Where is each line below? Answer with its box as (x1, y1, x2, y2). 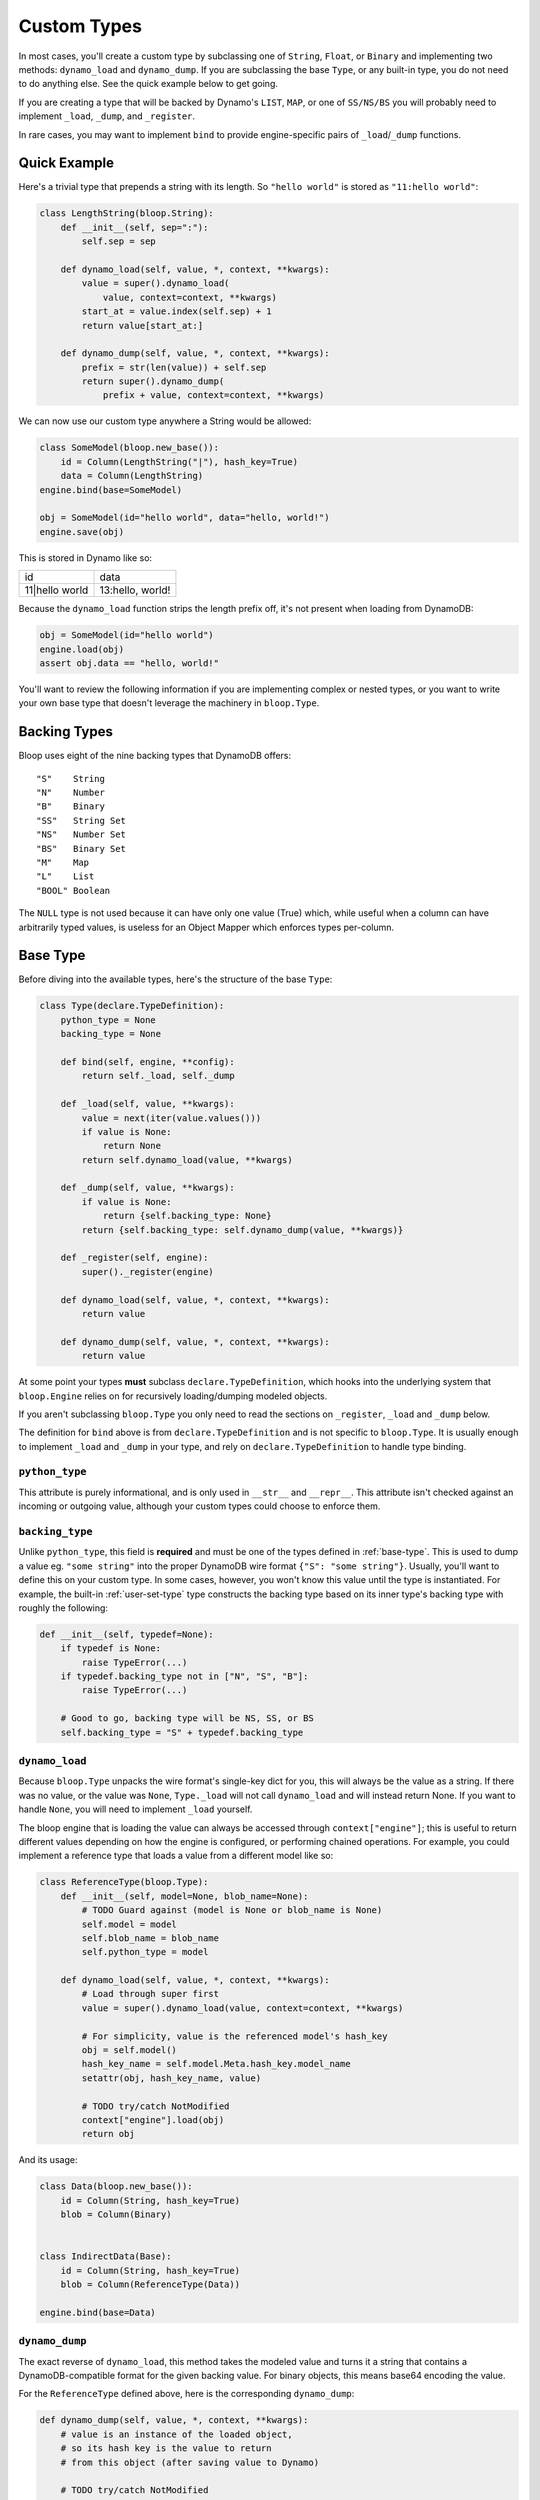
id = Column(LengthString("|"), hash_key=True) (60, 456, 299, 467)
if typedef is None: (60, 1643, 162, 1654)
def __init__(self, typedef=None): (39, 1628, 214, 1640)
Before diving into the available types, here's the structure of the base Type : (18, 973, 333, 985)
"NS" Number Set (36, 829, 127, 840)
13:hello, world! (99, 583, 171, 597)
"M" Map (36, 856, 90, 868)
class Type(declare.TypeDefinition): (39, 1000, 225, 1012)
